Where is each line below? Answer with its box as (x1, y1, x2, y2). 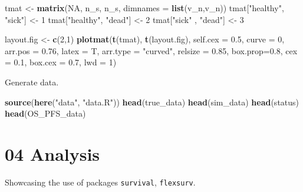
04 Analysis (5, 141, 100, 165)
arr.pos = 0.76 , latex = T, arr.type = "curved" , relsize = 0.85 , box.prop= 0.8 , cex (5, 44, 298, 57)
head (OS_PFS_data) (5, 107, 86, 120)
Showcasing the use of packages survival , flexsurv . (5, 176, 196, 188)
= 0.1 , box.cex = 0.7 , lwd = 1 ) (5, 56, 117, 68)
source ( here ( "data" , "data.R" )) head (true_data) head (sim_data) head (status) (5, 95, 299, 108)
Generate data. (5, 75, 59, 88)
